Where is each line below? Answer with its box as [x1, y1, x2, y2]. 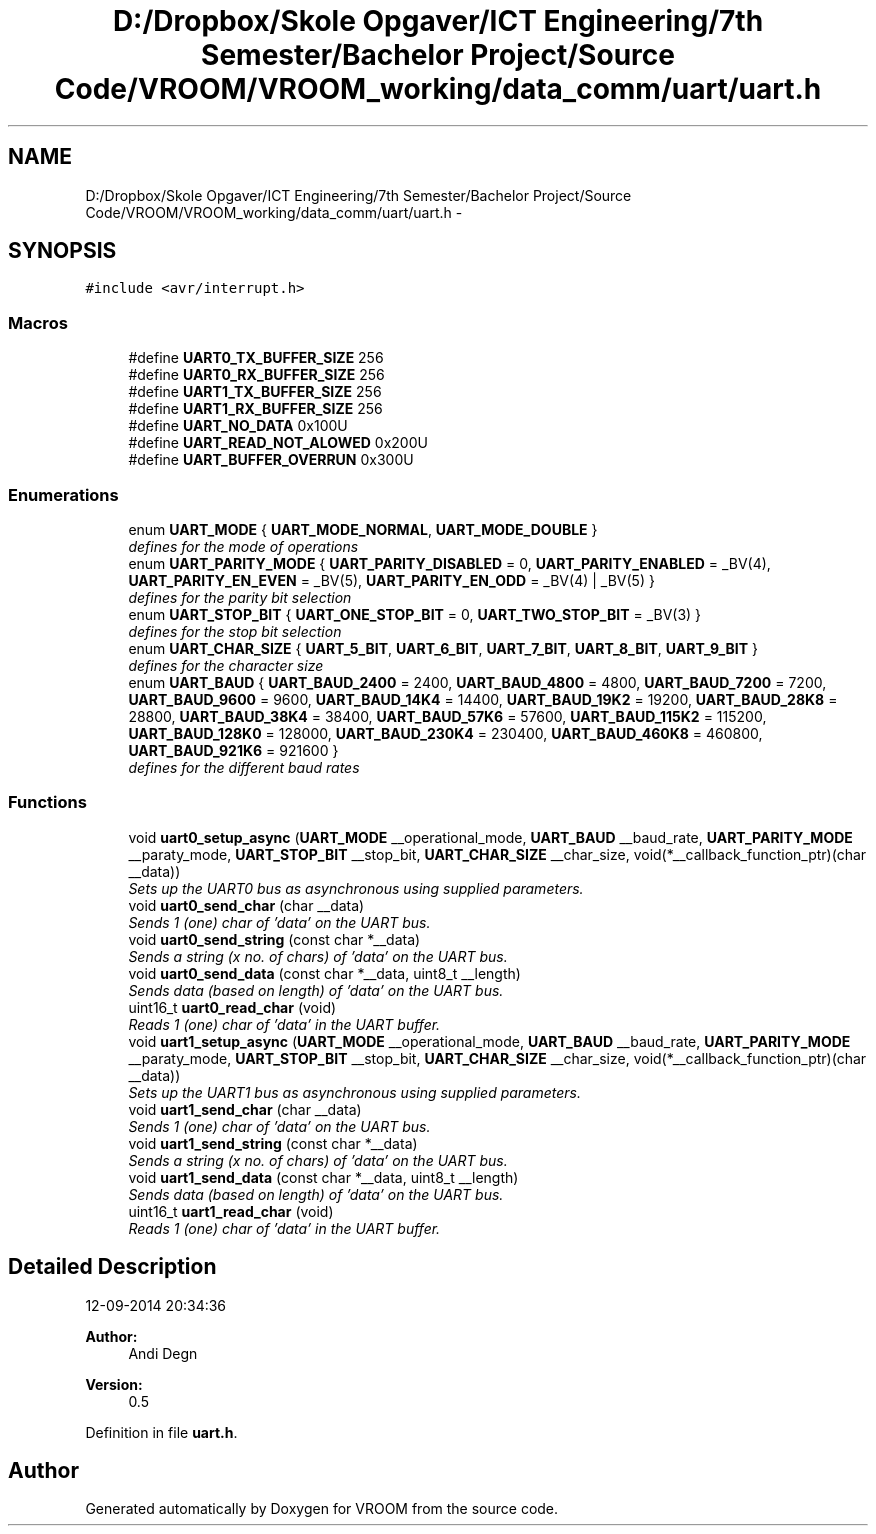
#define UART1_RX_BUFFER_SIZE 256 [128, 400, 383, 418]
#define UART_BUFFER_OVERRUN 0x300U [128, 451, 414, 469]
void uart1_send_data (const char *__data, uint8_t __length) [128, 1168, 519, 1186]
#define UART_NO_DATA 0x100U [128, 417, 348, 435]
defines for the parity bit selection [128, 588, 352, 606]
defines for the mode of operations [128, 537, 359, 555]
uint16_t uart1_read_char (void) [128, 1202, 334, 1220]
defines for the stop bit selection [128, 622, 342, 640]
